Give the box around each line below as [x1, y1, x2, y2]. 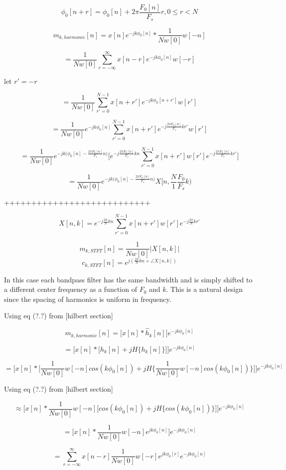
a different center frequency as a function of [4, 284, 137, 294]
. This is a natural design [166, 284, 243, 294]
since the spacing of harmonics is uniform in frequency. [4, 293, 171, 304]
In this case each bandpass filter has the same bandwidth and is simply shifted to [4, 274, 253, 284]
